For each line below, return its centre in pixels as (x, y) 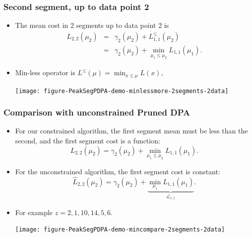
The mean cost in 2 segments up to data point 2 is (92, 25)
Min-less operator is (45, 72)
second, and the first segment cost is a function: (88, 140)
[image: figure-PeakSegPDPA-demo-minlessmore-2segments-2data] (122, 91)
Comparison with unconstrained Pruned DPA (97, 112)
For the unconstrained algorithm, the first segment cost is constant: (118, 171)
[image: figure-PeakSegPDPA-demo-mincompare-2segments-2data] (120, 230)
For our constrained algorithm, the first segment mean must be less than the (131, 131)
